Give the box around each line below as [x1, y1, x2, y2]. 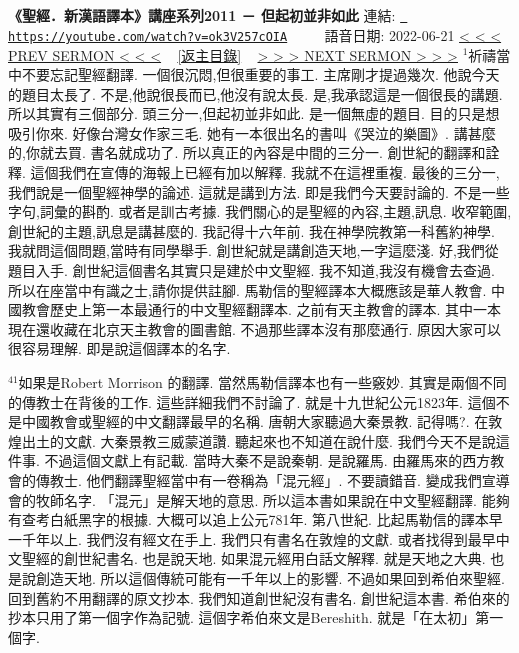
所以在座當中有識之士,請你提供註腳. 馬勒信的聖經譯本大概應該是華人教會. [8, 279, 487, 300]
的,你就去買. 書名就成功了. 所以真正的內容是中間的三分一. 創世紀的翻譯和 [8, 142, 486, 163]
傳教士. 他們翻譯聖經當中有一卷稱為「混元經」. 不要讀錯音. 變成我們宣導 [35, 469, 510, 490]
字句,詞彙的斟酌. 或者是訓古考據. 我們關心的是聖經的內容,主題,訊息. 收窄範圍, [8, 201, 512, 222]
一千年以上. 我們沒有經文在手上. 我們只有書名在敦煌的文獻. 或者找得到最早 [8, 528, 496, 549]
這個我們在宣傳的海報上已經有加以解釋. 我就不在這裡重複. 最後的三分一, [30, 162, 500, 183]
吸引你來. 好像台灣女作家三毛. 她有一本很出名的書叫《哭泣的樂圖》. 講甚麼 [8, 122, 496, 143]
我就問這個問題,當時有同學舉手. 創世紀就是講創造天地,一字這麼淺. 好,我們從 [8, 240, 499, 261]
